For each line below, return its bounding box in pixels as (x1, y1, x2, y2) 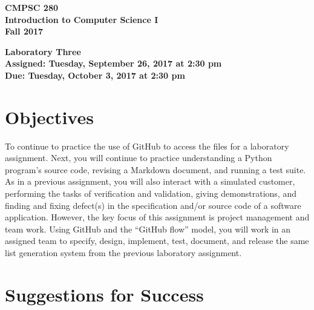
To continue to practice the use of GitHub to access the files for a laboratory (5, 139, 289, 152)
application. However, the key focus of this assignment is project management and (5, 211, 310, 223)
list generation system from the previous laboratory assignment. (5, 246, 242, 259)
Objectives (5, 104, 94, 129)
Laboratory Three (5, 45, 81, 58)
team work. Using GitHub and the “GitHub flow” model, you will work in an (5, 222, 291, 235)
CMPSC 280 (5, 1, 59, 13)
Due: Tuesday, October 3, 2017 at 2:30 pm (5, 68, 185, 81)
